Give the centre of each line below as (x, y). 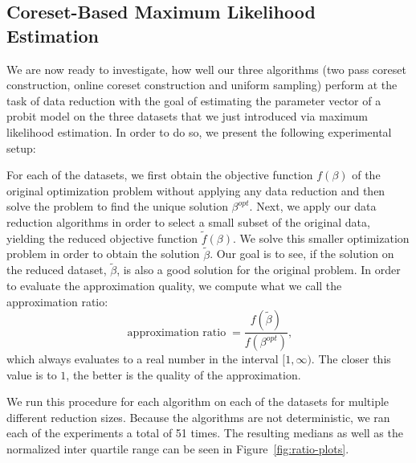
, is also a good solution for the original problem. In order (259, 270)
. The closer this (351, 359)
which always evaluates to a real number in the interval (143, 359)
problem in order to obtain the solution (103, 254)
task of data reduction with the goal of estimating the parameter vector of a (194, 100)
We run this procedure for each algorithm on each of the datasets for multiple (198, 402)
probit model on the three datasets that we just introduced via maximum (187, 116)
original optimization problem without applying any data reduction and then (196, 190)
